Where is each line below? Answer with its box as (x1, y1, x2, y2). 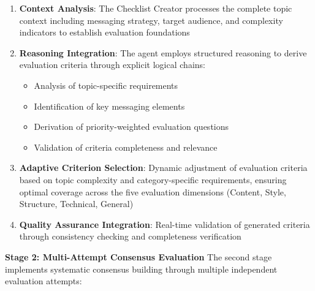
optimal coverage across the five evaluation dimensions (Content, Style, (19, 185, 286, 198)
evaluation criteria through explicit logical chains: (19, 58, 205, 71)
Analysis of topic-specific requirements (34, 78, 178, 91)
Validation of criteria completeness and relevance (34, 140, 218, 153)
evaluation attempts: (5, 274, 82, 287)
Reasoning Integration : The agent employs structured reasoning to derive (19, 46, 307, 59)
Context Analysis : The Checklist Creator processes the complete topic (19, 2, 292, 14)
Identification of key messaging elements (34, 99, 185, 112)
